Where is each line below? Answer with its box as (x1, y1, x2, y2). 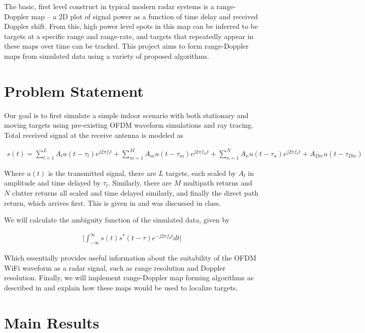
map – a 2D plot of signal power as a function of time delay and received (31, 11, 258, 21)
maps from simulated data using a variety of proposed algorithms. (4, 50, 209, 61)
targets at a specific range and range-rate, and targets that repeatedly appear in (4, 30, 254, 41)
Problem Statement (4, 80, 144, 101)
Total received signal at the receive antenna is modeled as (4, 129, 183, 140)
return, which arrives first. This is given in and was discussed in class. (4, 197, 221, 208)
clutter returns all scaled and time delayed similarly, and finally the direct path (12, 187, 258, 198)
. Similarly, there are (108, 177, 172, 188)
